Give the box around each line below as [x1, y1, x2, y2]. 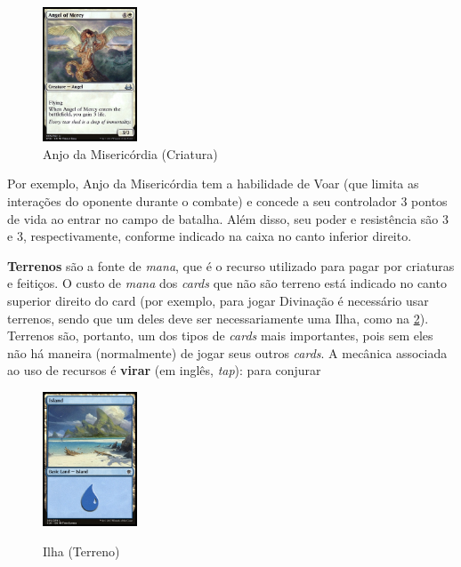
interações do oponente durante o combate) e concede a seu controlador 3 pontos [7, 191, 448, 210]
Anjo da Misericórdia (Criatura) [43, 144, 218, 163]
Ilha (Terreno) [43, 541, 120, 560]
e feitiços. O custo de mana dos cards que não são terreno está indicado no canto [7, 274, 447, 292]
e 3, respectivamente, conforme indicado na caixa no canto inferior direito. [7, 227, 412, 245]
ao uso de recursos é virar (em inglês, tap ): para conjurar [7, 361, 321, 379]
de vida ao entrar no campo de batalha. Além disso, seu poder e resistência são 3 [7, 209, 449, 228]
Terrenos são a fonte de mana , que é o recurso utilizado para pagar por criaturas [7, 256, 455, 275]
